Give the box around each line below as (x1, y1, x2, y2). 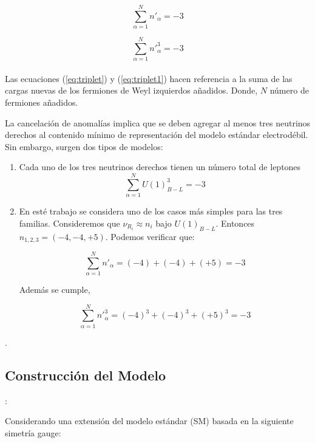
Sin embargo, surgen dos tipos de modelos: (5, 140, 163, 153)
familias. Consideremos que (19, 216, 120, 229)
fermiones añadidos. (5, 96, 78, 109)
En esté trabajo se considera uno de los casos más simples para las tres (19, 205, 283, 218)
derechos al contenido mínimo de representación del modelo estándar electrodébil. (5, 128, 308, 141)
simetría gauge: (5, 426, 61, 439)
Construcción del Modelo (5, 365, 166, 384)
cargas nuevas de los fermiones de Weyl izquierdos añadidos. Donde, (5, 84, 258, 97)
